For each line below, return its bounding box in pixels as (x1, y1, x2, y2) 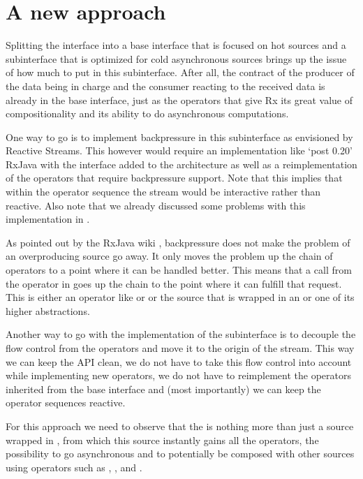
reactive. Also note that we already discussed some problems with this (6, 198, 306, 212)
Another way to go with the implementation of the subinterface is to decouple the (6, 327, 356, 341)
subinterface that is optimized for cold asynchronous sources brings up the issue (6, 51, 347, 66)
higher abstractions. (6, 303, 90, 318)
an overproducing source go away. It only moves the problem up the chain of (6, 249, 333, 263)
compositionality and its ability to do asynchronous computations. (6, 106, 289, 121)
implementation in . (6, 212, 90, 226)
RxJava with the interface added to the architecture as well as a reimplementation (6, 156, 357, 171)
